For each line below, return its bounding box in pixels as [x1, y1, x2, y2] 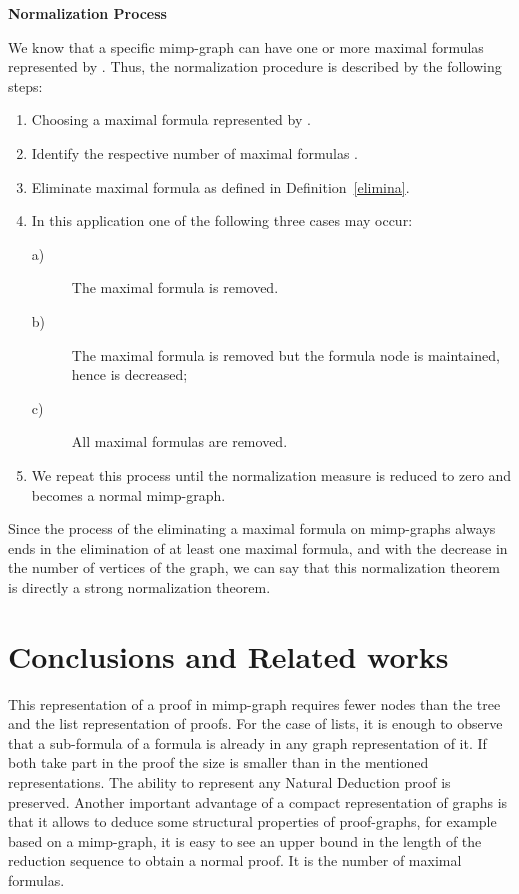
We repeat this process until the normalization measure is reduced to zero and [31, 464, 512, 485]
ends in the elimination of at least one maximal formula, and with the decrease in [8, 537, 508, 558]
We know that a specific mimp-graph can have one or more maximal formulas [8, 36, 484, 57]
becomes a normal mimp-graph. [31, 484, 226, 505]
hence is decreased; [71, 364, 188, 385]
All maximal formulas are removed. [71, 431, 288, 452]
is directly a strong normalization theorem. [8, 576, 271, 597]
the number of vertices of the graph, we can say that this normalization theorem [8, 557, 500, 578]
